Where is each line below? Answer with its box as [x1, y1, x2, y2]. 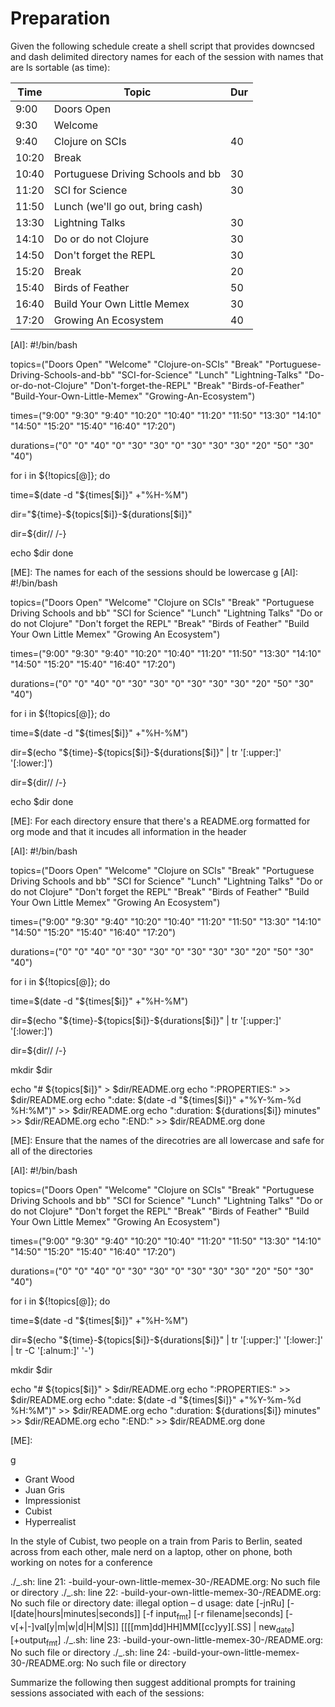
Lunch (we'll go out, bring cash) [53, 199, 204, 213]
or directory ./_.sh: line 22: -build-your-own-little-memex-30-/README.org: [10, 1586, 322, 1598]
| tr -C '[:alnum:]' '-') [10, 1344, 95, 1356]
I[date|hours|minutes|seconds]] [10, 1607, 141, 1619]
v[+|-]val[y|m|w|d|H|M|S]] [10, 1620, 120, 1632]
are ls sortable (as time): [10, 61, 111, 73]
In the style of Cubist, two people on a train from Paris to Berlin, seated [10, 1535, 303, 1547]
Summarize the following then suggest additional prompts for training [10, 1677, 296, 1689]
